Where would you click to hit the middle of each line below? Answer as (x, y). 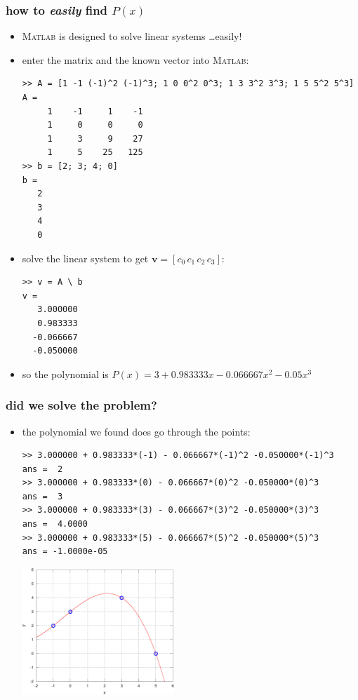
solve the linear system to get (85, 258)
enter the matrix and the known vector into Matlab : (135, 59)
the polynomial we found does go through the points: (136, 431)
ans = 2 (42, 469)
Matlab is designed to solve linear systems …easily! (132, 36)
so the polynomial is (65, 373)
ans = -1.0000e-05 (65, 552)
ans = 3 (42, 496)
